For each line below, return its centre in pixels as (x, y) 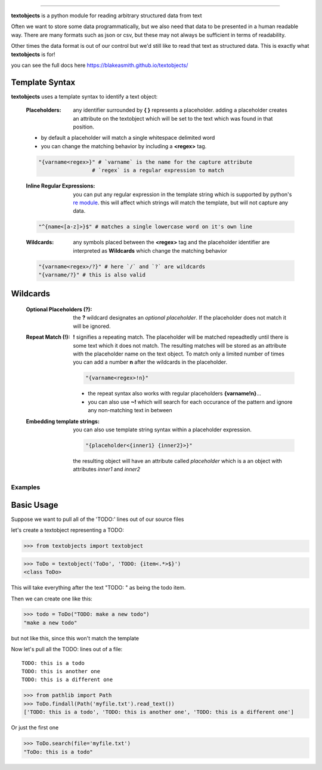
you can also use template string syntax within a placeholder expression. (162, 430)
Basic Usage (35, 505)
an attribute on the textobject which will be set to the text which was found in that (173, 118)
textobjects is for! (33, 54)
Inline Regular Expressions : (61, 186)
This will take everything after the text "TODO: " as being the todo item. (98, 588)
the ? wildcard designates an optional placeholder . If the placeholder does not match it (179, 318)
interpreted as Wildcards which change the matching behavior (150, 250)
